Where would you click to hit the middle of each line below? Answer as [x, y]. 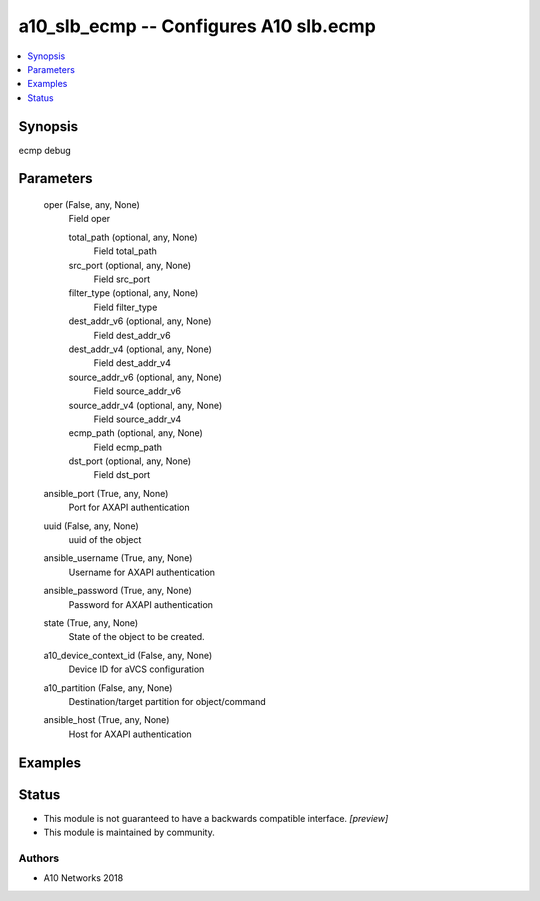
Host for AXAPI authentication [130, 734]
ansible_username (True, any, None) [118, 558]
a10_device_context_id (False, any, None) [128, 655]
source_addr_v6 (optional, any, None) [145, 377]
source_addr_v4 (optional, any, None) [145, 405]
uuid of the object [105, 540]
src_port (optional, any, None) [130, 265]
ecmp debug [45, 150]
